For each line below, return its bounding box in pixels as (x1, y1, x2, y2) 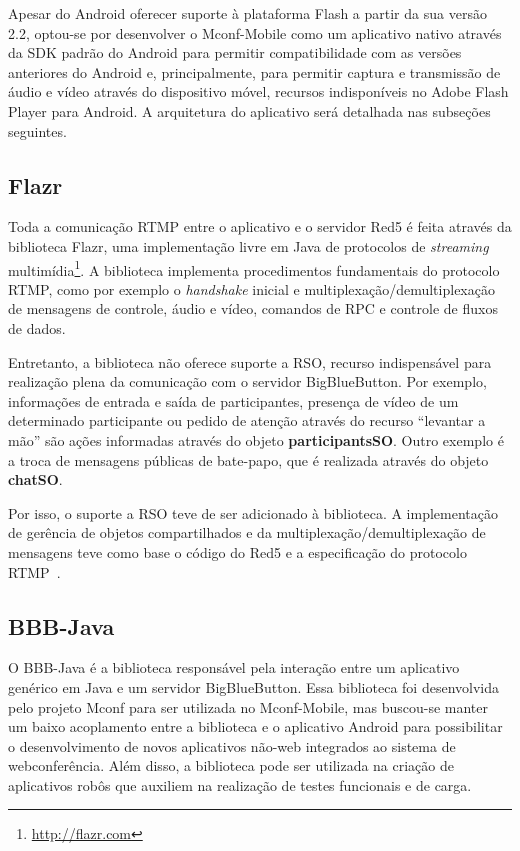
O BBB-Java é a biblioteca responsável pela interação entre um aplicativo (8, 657, 460, 678)
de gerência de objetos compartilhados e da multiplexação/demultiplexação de (8, 522, 486, 543)
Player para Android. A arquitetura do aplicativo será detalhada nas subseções (8, 100, 491, 121)
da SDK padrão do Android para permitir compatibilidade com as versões (8, 42, 462, 63)
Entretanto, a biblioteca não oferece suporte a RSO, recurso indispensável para (8, 351, 492, 372)
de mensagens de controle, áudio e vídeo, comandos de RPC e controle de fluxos (8, 298, 498, 319)
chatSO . (8, 469, 63, 490)
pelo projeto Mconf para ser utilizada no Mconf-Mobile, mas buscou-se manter (8, 696, 488, 717)
